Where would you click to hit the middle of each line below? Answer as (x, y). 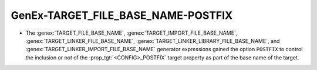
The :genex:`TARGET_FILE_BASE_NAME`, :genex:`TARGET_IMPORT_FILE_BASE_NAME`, (131, 33)
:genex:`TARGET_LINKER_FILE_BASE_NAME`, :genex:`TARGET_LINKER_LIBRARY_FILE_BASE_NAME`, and (153, 41)
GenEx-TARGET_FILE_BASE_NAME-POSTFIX (122, 15)
